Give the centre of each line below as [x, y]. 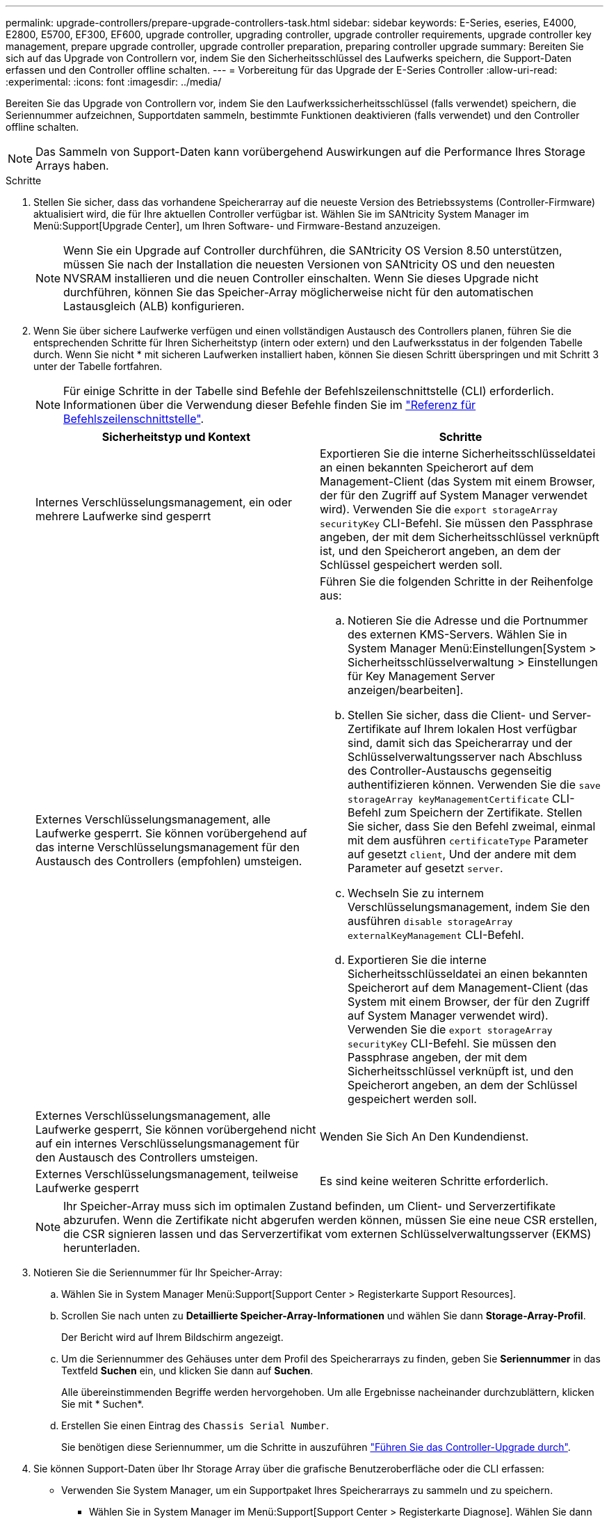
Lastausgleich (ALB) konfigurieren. [154, 306]
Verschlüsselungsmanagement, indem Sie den [469, 907]
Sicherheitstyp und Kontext [176, 437]
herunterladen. [102, 1248]
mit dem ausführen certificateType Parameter [468, 840]
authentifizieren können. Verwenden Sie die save [474, 785]
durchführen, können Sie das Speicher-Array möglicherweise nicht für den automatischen [299, 292]
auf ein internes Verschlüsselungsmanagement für [168, 1143]
